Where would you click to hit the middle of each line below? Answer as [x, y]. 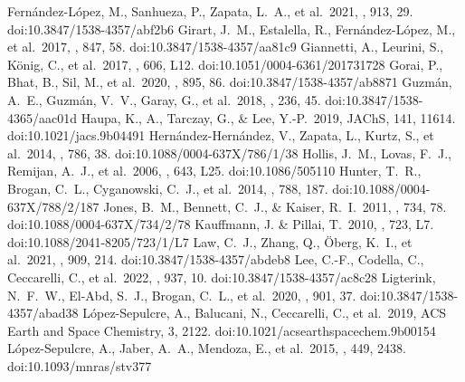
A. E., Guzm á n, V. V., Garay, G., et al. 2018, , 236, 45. [164, 99]
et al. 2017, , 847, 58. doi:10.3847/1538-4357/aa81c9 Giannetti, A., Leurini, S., [226, 47]
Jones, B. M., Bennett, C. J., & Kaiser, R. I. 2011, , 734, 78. [275, 206]
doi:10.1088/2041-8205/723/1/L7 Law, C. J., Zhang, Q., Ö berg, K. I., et [210, 241]
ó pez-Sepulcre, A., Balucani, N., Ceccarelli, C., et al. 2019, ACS [268, 313]
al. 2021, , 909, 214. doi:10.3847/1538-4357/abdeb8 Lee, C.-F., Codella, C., [216, 259]
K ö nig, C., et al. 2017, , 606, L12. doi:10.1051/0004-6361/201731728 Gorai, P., [225, 64]
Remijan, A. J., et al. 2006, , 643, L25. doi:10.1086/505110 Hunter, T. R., [214, 171]
